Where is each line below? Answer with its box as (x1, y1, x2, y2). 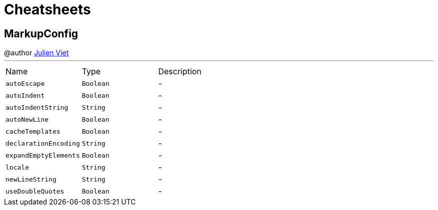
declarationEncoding (5, 139, 80, 147)
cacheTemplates (5, 127, 60, 135)
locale (5, 163, 29, 171)
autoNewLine (5, 115, 49, 123)
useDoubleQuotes (5, 187, 64, 195)
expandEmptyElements (5, 151, 80, 159)
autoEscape (5, 79, 45, 87)
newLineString (5, 175, 56, 183)
